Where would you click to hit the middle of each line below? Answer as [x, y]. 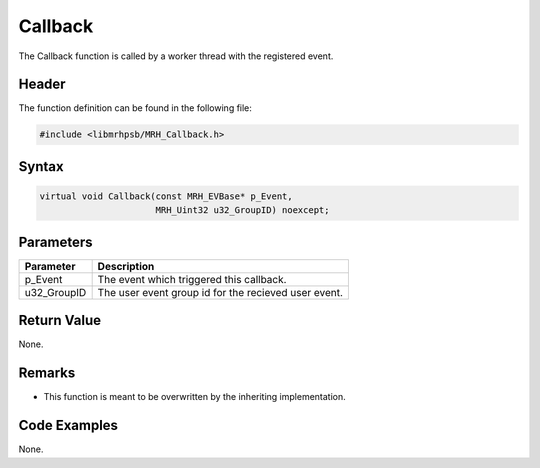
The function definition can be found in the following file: [135, 108]
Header [42, 84]
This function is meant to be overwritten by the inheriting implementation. [195, 397]
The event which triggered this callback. [192, 279]
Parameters [55, 241]
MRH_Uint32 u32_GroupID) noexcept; [242, 210]
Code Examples [68, 425]
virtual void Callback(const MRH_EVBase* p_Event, [166, 196]
